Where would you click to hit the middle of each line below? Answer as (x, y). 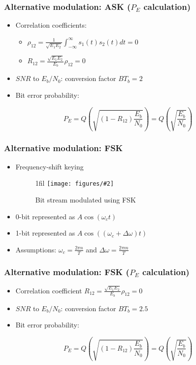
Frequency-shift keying (49, 166)
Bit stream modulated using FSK (85, 200)
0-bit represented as (45, 216)
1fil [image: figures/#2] (75, 183)
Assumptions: (36, 249)
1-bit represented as (45, 233)
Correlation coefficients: (51, 25)
